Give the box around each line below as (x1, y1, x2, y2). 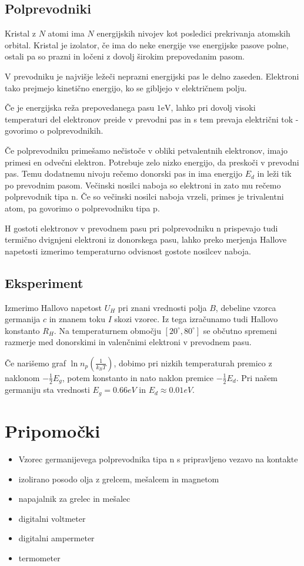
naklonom (5, 371, 40, 383)
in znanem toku (49, 313, 106, 325)
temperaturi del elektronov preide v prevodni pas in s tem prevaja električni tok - (5, 112, 299, 125)
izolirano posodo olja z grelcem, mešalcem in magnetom (18, 472, 219, 485)
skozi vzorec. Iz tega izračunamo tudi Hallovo (114, 313, 278, 325)
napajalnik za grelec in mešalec (18, 492, 131, 505)
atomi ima (48, 27, 85, 39)
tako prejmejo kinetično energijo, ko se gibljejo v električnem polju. (5, 81, 247, 94)
